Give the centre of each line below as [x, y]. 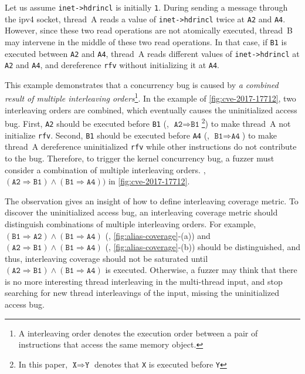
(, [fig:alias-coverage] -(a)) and [158, 235]
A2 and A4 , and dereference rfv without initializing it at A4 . [112, 65]
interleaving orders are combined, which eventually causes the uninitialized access [151, 109]
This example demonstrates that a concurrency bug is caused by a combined [142, 84]
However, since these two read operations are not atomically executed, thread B [149, 30]
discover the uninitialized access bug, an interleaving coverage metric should [141, 212]
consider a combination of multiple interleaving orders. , [105, 169]
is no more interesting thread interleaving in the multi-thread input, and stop [144, 281]
